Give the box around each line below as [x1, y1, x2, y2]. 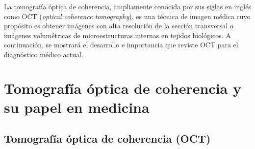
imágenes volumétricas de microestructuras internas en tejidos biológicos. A [4, 30, 231, 40]
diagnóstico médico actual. [4, 49, 83, 59]
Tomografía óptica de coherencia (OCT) [4, 130, 211, 146]
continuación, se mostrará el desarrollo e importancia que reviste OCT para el [4, 40, 238, 50]
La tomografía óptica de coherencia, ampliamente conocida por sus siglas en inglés [4, 1, 251, 11]
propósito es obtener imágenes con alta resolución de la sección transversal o [4, 21, 233, 31]
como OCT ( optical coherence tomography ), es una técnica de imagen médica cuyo [4, 11, 251, 21]
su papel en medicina [4, 97, 150, 117]
